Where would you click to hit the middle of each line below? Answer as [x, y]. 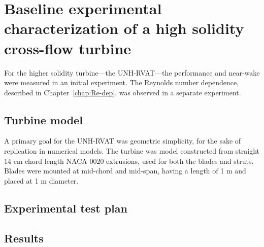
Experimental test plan [66, 208]
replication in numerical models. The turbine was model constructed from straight [132, 151]
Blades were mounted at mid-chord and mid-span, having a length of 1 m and [125, 171]
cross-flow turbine [68, 48]
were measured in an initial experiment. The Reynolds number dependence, [122, 82]
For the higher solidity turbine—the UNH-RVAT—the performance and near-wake [132, 72]
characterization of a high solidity [124, 28]
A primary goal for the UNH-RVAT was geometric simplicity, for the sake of [123, 141]
